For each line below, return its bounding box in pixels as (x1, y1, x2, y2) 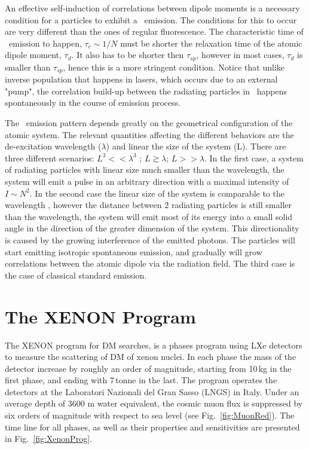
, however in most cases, (196, 48, 284, 61)
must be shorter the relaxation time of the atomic (120, 36, 302, 49)
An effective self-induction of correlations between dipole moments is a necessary (5, 2, 300, 14)
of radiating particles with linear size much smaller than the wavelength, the (5, 163, 284, 176)
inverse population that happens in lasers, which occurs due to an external (5, 73, 278, 85)
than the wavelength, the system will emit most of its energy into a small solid (5, 210, 293, 222)
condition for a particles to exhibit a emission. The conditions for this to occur (5, 13, 297, 26)
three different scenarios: (5, 151, 94, 164)
